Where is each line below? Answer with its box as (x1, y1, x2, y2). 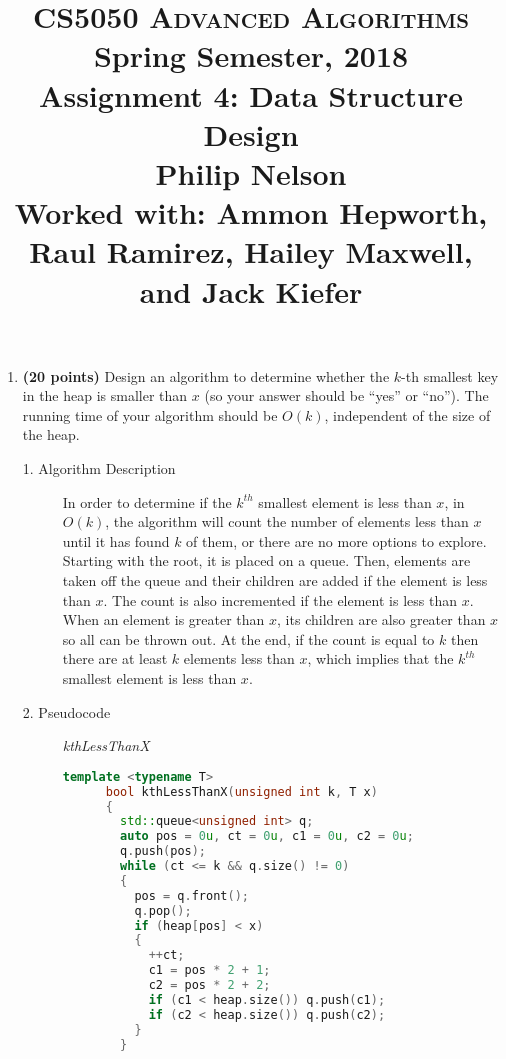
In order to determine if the (62, 491, 232, 512)
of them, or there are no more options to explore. (186, 530, 487, 551)
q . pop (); (134, 903, 192, 918)
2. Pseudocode (22, 701, 111, 722)
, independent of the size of (324, 404, 491, 425)
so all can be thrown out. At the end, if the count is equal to (62, 628, 435, 649)
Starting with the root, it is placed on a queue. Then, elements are (62, 550, 471, 571)
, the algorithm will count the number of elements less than (105, 511, 469, 532)
